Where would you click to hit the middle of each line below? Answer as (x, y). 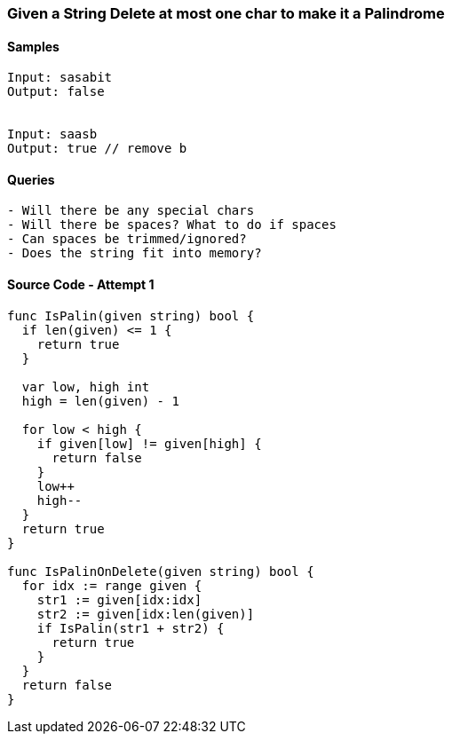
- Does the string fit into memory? (135, 253)
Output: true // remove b (97, 149)
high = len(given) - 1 (100, 401)
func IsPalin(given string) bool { (131, 315)
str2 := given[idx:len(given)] (146, 614)
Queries (31, 179)
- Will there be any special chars (131, 211)
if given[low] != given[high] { (149, 443)
